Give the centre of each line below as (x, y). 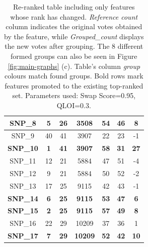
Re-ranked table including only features (74, 7)
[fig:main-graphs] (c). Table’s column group (74, 66)
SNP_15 (23, 211)
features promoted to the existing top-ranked (74, 85)
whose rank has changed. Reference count (74, 16)
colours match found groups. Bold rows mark (74, 76)
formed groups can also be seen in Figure (74, 56)
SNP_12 (23, 173)
